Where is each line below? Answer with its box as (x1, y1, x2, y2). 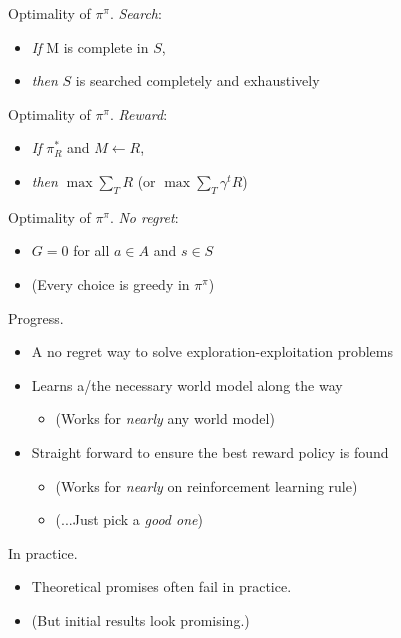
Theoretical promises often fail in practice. (31, 576, 292, 597)
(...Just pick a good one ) (55, 509, 203, 530)
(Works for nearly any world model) (55, 408, 275, 429)
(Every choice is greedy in (31, 273, 190, 294)
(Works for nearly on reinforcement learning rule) (55, 475, 358, 496)
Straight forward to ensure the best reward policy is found (31, 441, 389, 462)
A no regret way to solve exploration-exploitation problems (31, 341, 393, 362)
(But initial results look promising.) (31, 609, 250, 630)
